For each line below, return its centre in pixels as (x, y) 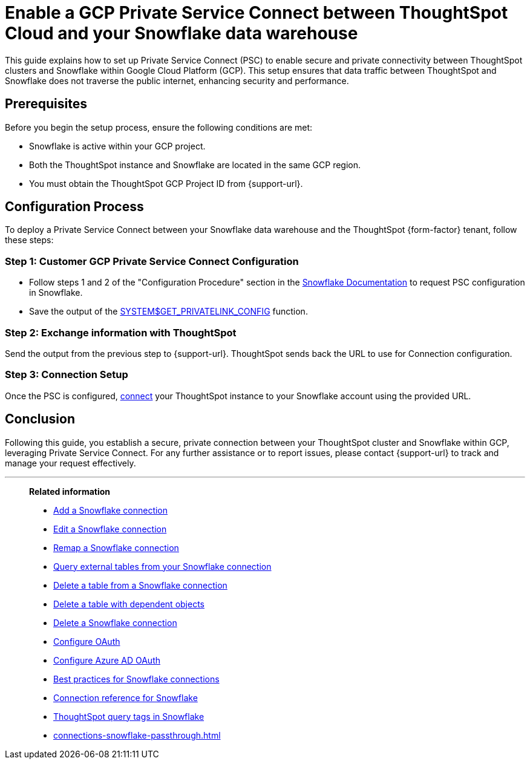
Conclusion (40, 419)
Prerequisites (46, 104)
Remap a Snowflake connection (116, 547)
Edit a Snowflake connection (110, 529)
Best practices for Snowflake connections (136, 679)
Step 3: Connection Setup (67, 375)
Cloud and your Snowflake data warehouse (182, 33)
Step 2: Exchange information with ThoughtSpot (121, 332)
